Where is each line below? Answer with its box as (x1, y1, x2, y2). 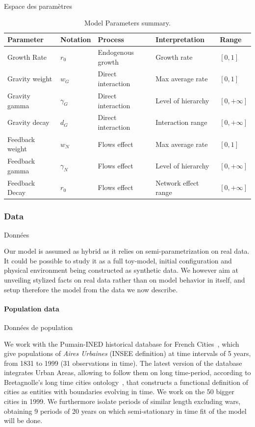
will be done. (4, 415, 43, 426)
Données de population (4, 322, 73, 332)
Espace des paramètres (4, 1, 72, 11)
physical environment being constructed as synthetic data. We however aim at (4, 265, 238, 275)
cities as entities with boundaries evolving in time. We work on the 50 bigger (4, 386, 234, 397)
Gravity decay (7, 117, 50, 127)
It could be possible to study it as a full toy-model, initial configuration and (4, 255, 232, 265)
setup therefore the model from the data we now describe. (4, 284, 178, 294)
